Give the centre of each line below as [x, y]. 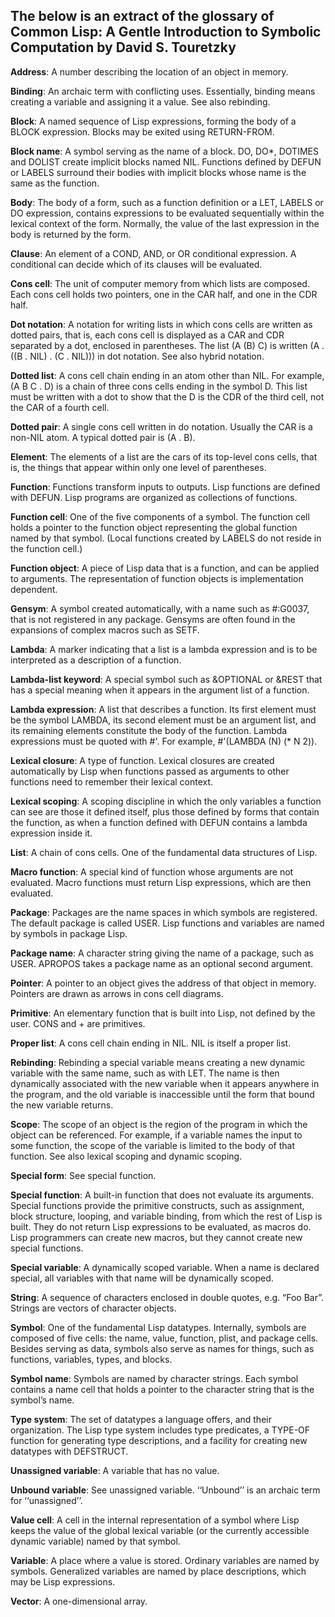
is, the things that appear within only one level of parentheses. [138, 467]
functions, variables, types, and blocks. [91, 1359]
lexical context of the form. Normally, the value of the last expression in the [165, 223]
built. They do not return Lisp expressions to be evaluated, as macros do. [161, 1226]
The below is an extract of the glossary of [142, 16]
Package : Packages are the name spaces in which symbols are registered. [164, 912]
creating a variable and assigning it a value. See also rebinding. [140, 101]
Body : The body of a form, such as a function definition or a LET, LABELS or [167, 202]
